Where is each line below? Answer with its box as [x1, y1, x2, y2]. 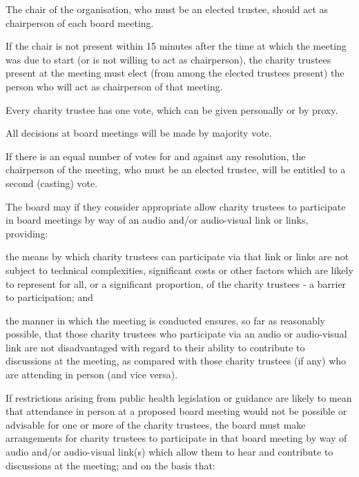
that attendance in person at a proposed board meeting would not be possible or [6, 404, 347, 418]
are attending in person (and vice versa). [6, 367, 178, 382]
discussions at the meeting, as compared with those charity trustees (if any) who [6, 353, 347, 368]
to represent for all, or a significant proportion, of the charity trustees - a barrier [6, 276, 347, 291]
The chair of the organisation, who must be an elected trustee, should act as [6, 2, 329, 16]
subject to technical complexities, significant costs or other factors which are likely [6, 262, 353, 277]
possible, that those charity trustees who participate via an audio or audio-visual [6, 327, 347, 341]
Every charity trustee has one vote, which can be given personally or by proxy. [6, 102, 338, 117]
